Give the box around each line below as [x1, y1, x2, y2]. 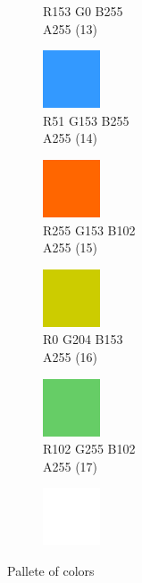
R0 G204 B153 [43, 330, 123, 349]
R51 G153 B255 [43, 110, 129, 129]
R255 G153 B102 [43, 220, 136, 239]
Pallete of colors [7, 561, 95, 579]
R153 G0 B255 [43, 2, 123, 20]
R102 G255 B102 [43, 439, 136, 458]
